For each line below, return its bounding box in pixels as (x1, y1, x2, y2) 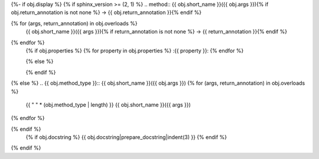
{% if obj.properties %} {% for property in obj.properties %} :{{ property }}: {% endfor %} (25, 47, 244, 54)
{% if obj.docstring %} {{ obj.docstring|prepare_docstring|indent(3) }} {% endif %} (25, 134, 227, 141)
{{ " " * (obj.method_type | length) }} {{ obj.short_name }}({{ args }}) (25, 101, 191, 108)
